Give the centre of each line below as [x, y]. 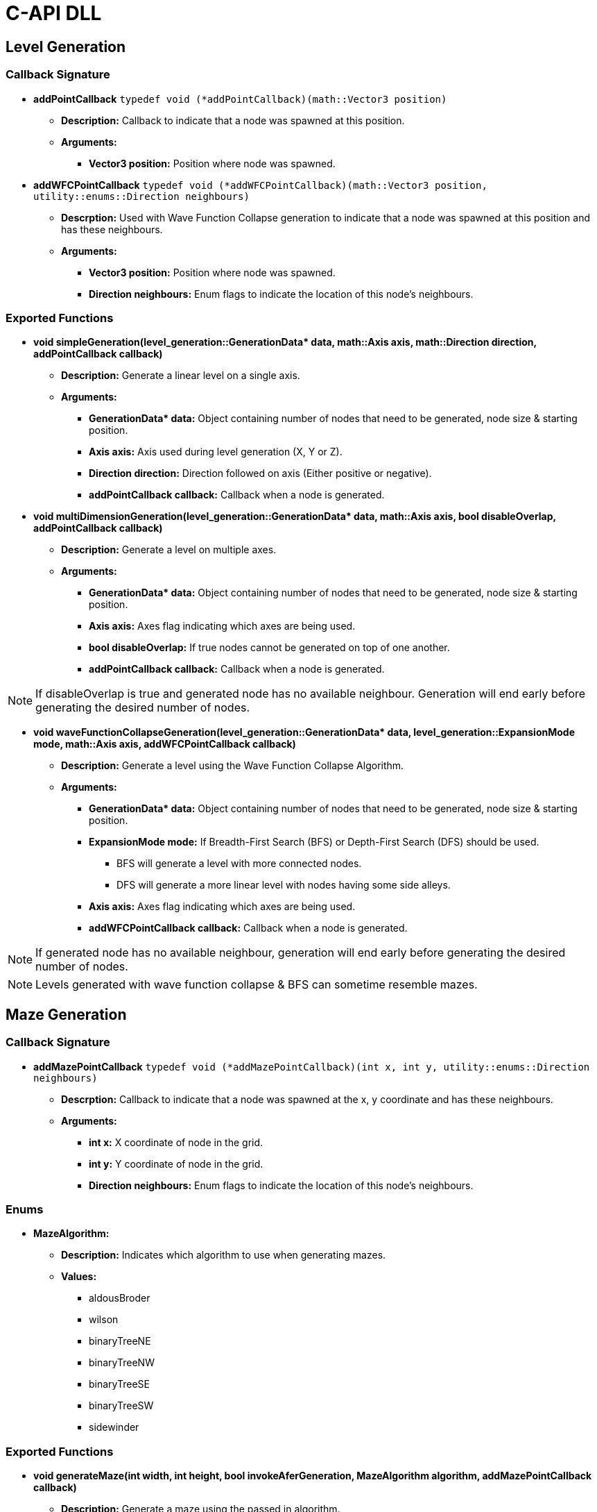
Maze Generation [66, 1014]
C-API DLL [54, 13]
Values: [79, 1277]
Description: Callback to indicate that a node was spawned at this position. [233, 120]
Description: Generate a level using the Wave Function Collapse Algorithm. [233, 766]
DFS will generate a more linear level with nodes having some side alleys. [284, 885]
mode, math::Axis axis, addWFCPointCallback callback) [165, 744]
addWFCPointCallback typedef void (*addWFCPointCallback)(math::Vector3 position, [260, 185]
